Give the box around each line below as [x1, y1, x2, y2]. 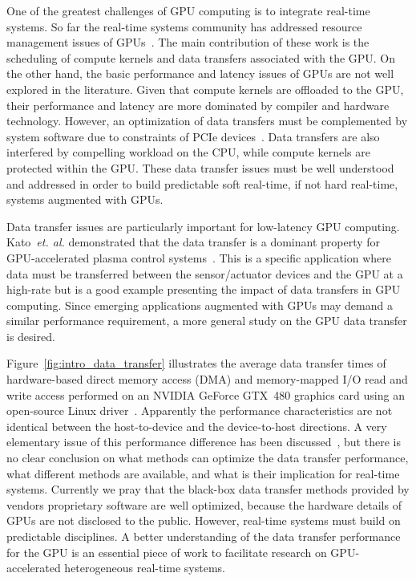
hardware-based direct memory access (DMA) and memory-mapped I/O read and [6, 371, 408, 388]
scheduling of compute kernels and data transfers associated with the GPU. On [6, 49, 396, 66]
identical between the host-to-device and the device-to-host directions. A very [6, 417, 387, 434]
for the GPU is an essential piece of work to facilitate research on [6, 543, 327, 560]
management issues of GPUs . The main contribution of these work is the [6, 34, 370, 51]
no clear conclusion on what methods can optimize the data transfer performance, [6, 449, 409, 466]
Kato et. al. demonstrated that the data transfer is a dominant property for [6, 234, 381, 250]
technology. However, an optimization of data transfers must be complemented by [6, 112, 408, 129]
